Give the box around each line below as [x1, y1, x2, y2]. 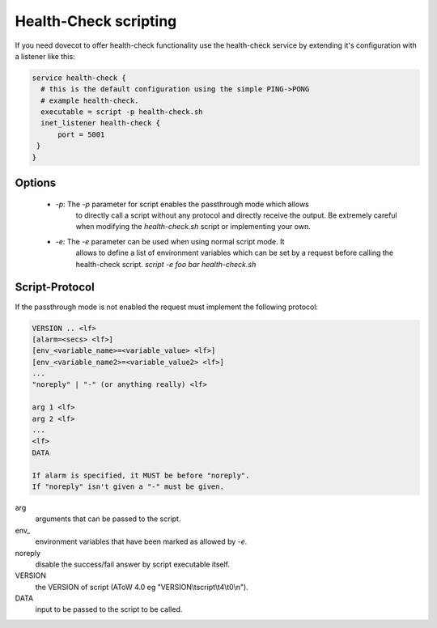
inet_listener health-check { [40, 118, 161, 128]
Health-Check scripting [15, 12, 177, 30]
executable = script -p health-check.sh [40, 108, 203, 117]
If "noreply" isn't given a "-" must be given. [32, 482, 224, 491]
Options [15, 176, 57, 190]
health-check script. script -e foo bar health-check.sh [75, 259, 257, 269]
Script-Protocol [15, 280, 95, 295]
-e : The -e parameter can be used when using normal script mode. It [55, 236, 285, 246]
